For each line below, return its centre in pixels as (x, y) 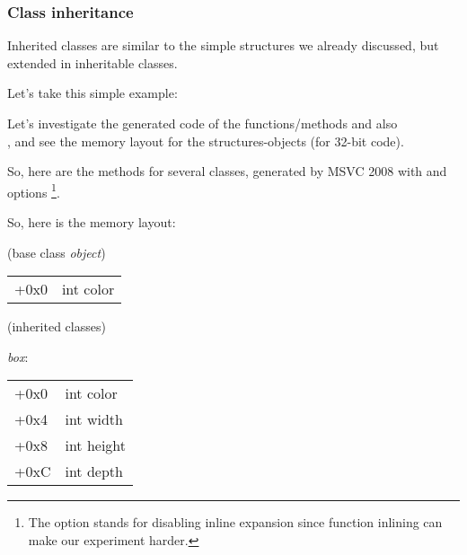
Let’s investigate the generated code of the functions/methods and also (203, 123)
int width (94, 419)
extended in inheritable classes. (93, 62)
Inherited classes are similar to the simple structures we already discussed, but (223, 45)
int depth (94, 471)
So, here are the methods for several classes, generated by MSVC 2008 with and (227, 171)
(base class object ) (57, 252)
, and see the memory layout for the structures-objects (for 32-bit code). (206, 141)
